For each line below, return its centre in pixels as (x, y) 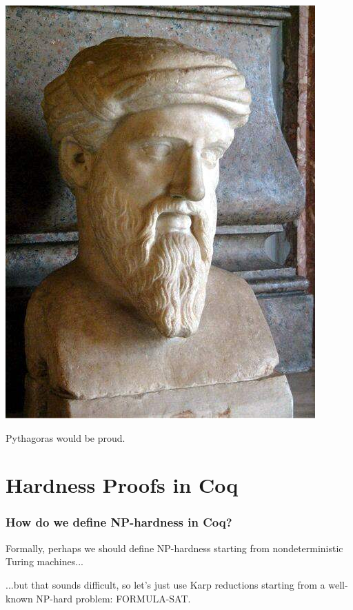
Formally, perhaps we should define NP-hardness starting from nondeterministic (174, 548)
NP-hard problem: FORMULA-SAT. (113, 598)
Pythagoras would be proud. (65, 437)
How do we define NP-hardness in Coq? (119, 522)
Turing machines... (44, 561)
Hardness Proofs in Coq (122, 485)
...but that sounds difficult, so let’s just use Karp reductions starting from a (165, 584)
